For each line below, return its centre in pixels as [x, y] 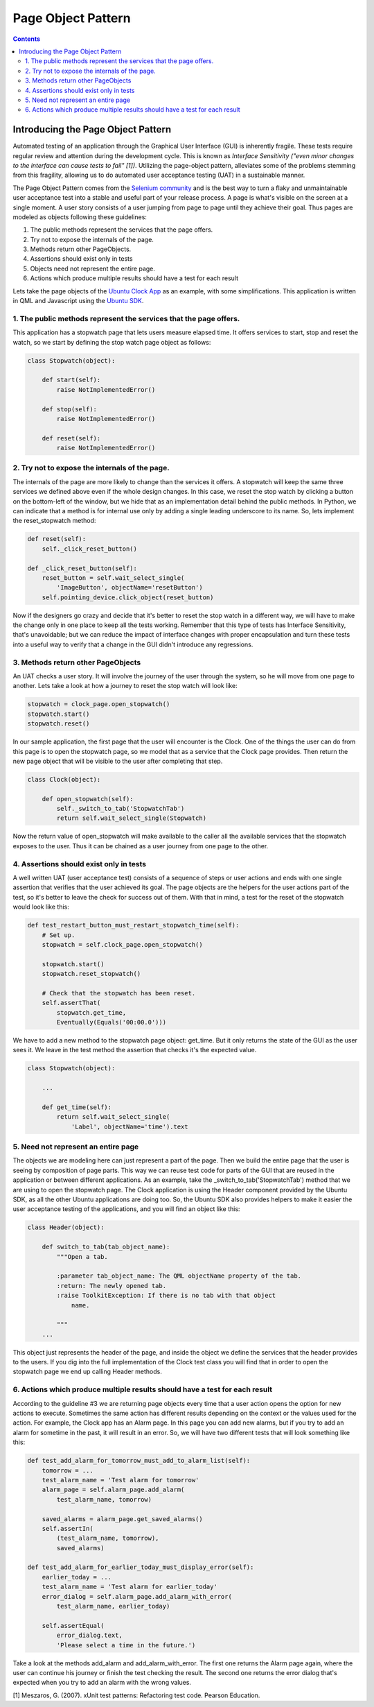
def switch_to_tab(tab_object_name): [106, 1247]
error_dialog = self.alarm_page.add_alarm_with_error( [137, 1596]
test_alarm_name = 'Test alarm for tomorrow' [121, 1480]
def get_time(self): [77, 1107]
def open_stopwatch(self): [88, 799]
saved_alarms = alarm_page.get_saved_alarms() [123, 1519]
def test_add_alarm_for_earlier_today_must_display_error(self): [141, 1567]
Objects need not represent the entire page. [93, 268]
